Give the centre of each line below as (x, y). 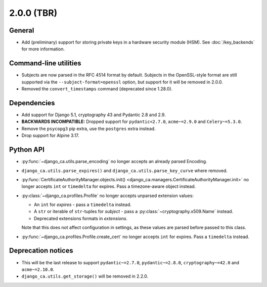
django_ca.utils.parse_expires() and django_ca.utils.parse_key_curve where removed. (125, 170)
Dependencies (32, 103)
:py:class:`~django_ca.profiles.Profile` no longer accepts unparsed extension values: (108, 196)
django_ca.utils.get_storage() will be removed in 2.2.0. (85, 276)
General (22, 30)
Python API (27, 150)
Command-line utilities (45, 63)
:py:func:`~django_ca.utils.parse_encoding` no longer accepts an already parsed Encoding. (114, 162)
